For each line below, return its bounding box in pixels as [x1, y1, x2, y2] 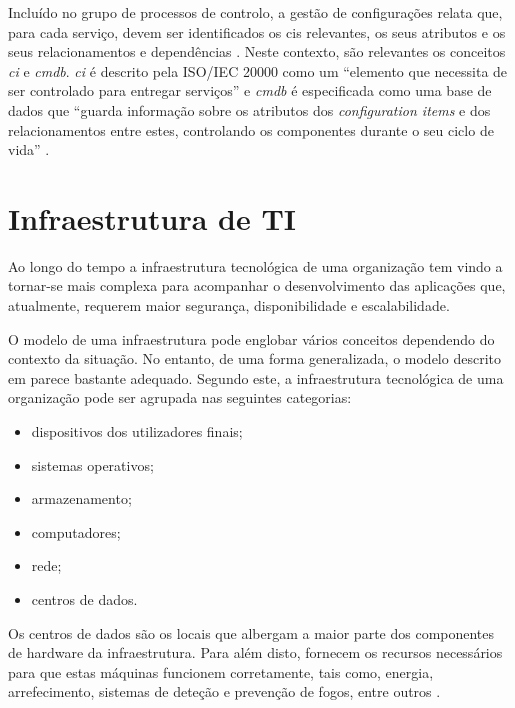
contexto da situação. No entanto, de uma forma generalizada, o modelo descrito [8, 348, 501, 369]
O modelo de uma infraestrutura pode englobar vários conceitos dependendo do [8, 328, 495, 349]
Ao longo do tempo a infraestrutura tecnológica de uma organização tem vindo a [8, 255, 503, 276]
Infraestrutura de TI [8, 197, 297, 238]
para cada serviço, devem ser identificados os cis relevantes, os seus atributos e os [8, 21, 506, 42]
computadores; [31, 521, 121, 542]
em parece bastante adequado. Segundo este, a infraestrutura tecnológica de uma [8, 367, 504, 388]
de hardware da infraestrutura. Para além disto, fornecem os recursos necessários [8, 642, 503, 663]
